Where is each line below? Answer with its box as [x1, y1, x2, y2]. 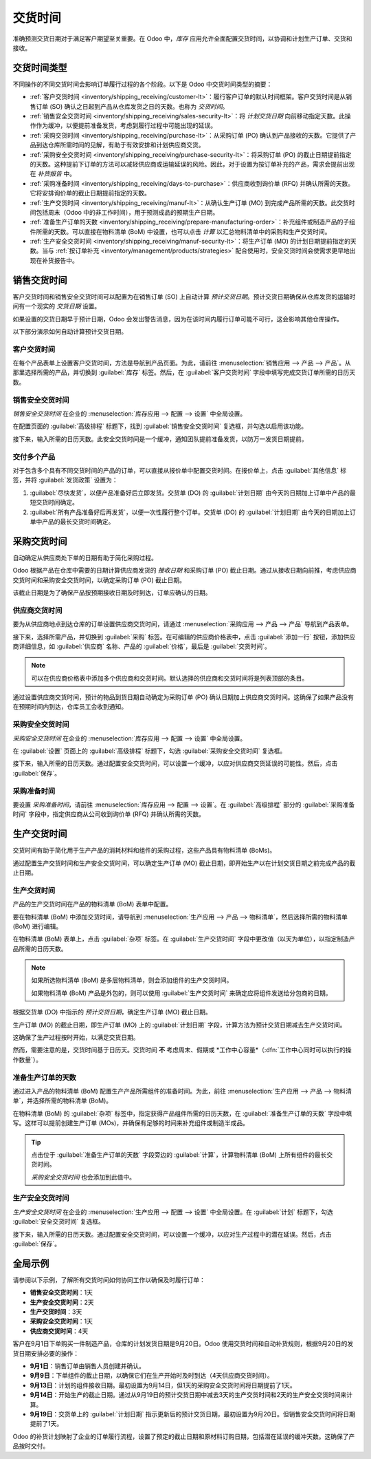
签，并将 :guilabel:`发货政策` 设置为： [12, 476, 118, 484]
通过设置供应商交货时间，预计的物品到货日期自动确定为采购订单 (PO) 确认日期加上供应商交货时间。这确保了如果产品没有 [12, 693, 354, 701]
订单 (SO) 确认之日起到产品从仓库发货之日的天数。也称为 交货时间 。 [35, 102, 229, 110]
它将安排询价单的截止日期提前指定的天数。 [30, 189, 150, 198]
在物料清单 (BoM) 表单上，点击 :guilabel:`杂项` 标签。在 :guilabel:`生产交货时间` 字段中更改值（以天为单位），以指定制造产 [12, 935, 355, 943]
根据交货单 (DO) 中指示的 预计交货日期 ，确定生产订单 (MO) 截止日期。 [12, 1008, 212, 1016]
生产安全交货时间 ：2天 [30, 1298, 94, 1306]
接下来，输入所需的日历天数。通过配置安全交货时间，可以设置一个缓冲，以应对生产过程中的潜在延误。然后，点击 [12, 1230, 332, 1238]
